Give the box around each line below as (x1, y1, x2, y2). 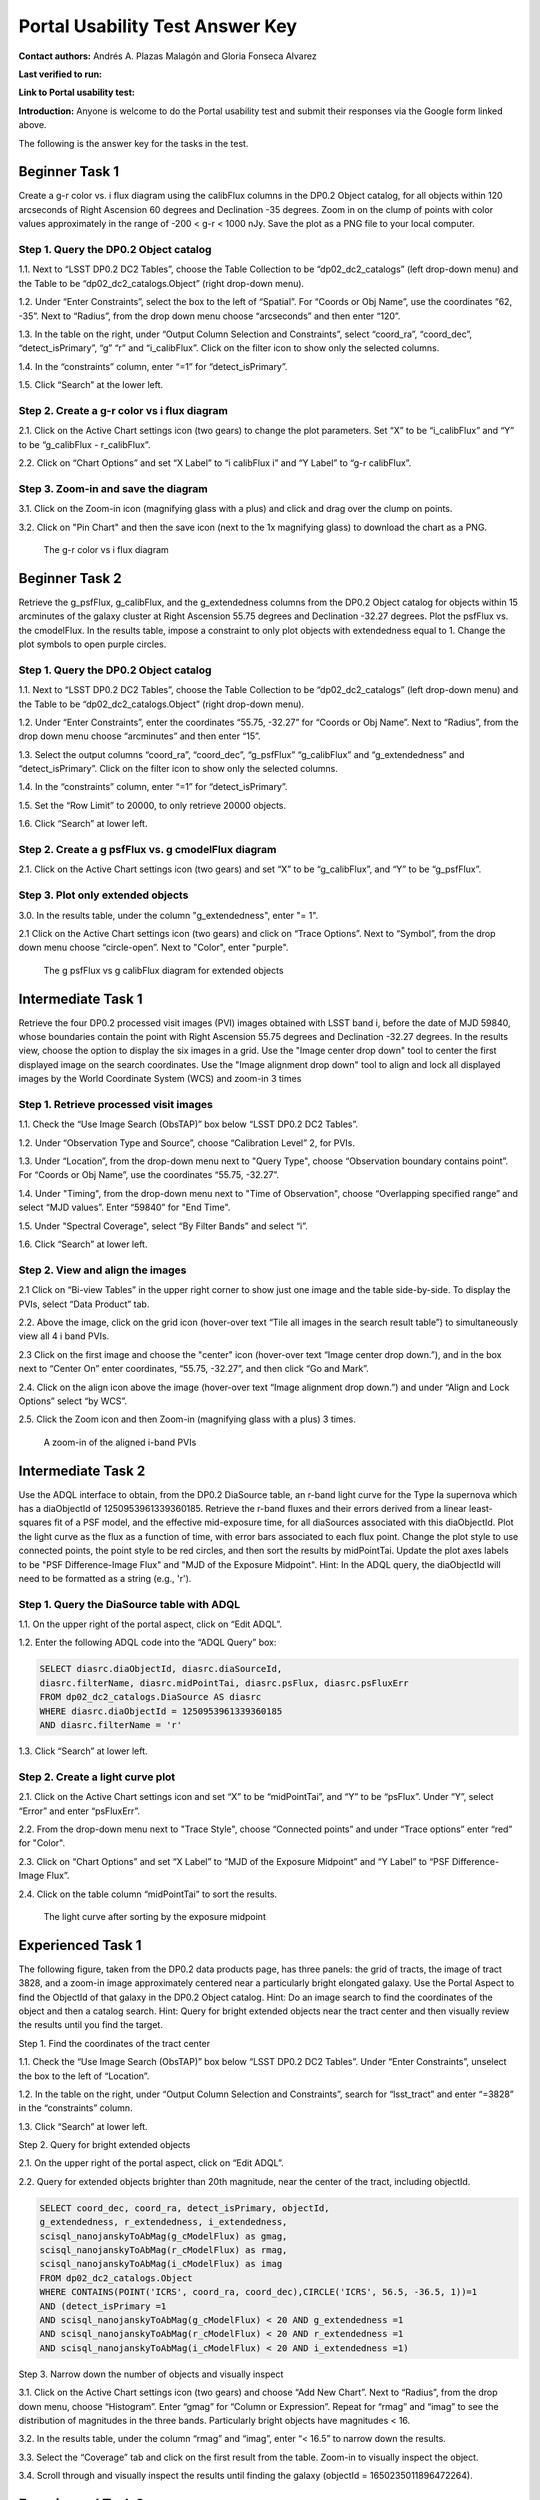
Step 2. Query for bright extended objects (18, 2139, 191, 2151)
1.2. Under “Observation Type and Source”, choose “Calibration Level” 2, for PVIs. (18, 1136, 355, 1149)
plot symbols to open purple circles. (18, 638, 167, 650)
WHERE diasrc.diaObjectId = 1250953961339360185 (39, 1705, 283, 1717)
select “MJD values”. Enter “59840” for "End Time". (18, 1201, 231, 1214)
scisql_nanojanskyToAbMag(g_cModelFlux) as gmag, (39, 2230, 288, 2242)
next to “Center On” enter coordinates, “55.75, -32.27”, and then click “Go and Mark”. (18, 1363, 369, 1375)
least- (468, 1503, 494, 1514)
